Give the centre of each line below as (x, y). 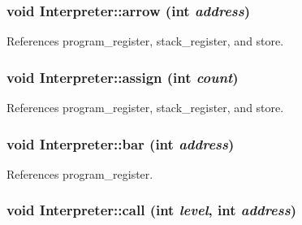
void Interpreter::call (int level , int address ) (151, 210)
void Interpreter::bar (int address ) (121, 143)
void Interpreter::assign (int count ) (123, 77)
